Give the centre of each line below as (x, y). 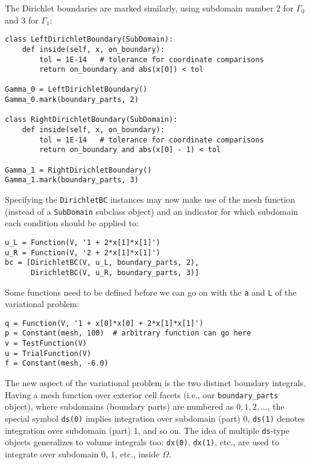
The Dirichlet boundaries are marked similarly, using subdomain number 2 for (149, 8)
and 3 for (22, 20)
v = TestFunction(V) (46, 344)
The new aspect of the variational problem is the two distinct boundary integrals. (156, 383)
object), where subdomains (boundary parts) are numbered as (119, 406)
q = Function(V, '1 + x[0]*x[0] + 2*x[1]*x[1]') (104, 323)
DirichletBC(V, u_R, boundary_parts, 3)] (115, 272)
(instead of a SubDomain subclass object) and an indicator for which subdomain (152, 211)
